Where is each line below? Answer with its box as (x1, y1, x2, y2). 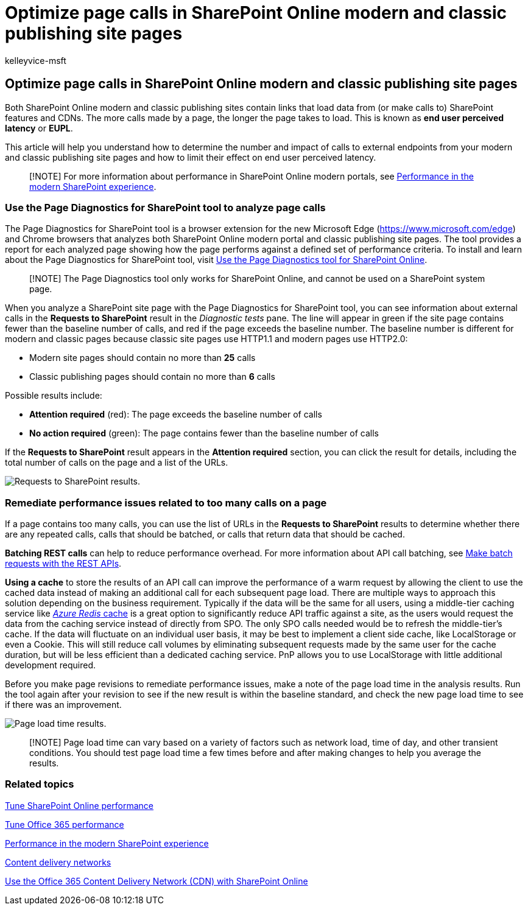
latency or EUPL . (5, 122, 73, 133)
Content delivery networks (5, 856, 111, 867)
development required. (5, 660, 96, 671)
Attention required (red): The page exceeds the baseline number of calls (29, 409, 322, 420)
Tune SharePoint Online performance (5, 800, 153, 811)
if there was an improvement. (5, 699, 122, 710)
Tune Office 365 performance (5, 819, 124, 830)
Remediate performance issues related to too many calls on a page (5, 496, 327, 509)
